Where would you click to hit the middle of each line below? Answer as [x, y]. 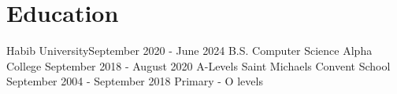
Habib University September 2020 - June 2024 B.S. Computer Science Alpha [189, 51]
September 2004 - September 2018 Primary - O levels [135, 81]
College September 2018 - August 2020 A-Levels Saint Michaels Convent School [198, 65]
